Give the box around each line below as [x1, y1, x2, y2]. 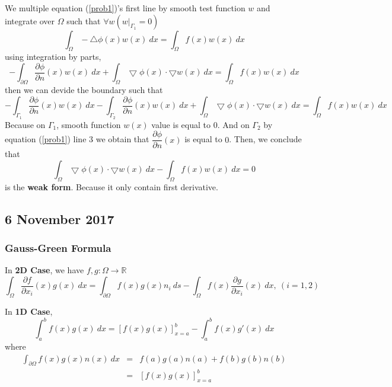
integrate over [5, 14, 55, 27]
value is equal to [151, 118, 211, 130]
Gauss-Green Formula [5, 240, 111, 255]
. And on [217, 118, 250, 130]
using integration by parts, [5, 50, 101, 63]
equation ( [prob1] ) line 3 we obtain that [5, 133, 149, 145]
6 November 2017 [5, 209, 114, 228]
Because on [5, 118, 46, 130]
